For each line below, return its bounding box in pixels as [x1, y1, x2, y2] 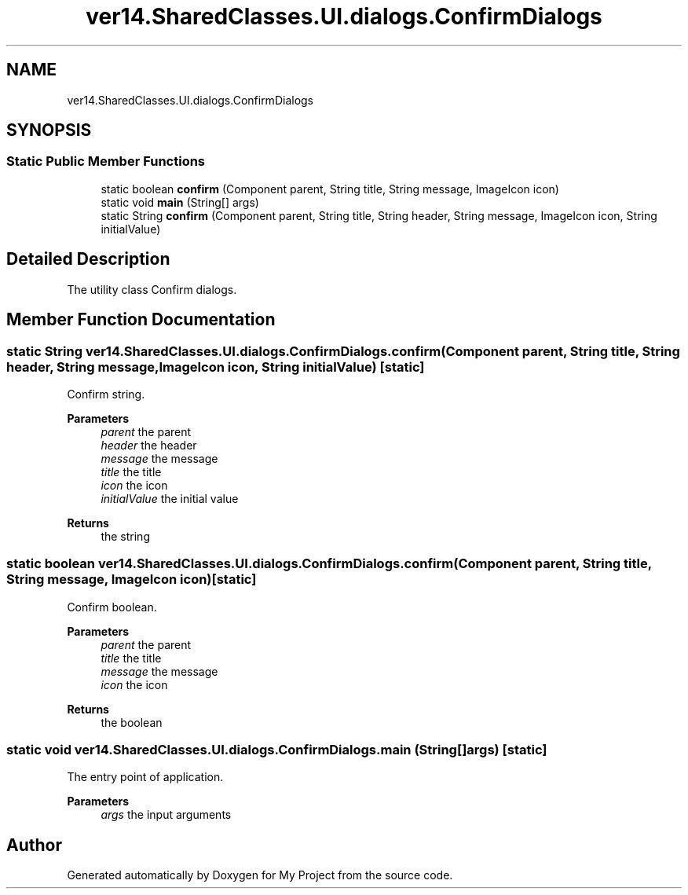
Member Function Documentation [6, 310, 276, 330]
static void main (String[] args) [101, 195, 259, 209]
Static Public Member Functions [6, 153, 206, 170]
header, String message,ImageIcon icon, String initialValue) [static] [6, 358, 425, 375]
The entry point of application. [67, 770, 224, 784]
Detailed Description [6, 249, 170, 270]
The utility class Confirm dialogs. [67, 282, 237, 296]
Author [6, 834, 62, 855]
